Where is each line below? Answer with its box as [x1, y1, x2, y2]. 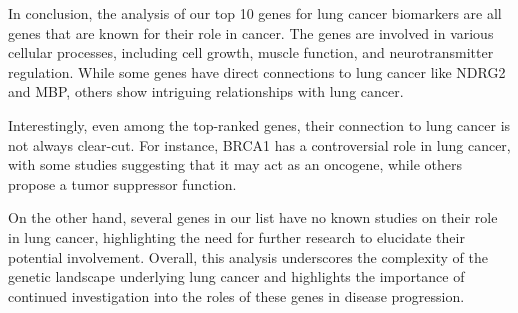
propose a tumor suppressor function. [8, 173, 237, 194]
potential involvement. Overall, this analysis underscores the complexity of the [8, 246, 489, 267]
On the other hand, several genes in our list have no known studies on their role [8, 207, 498, 228]
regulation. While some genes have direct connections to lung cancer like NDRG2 [8, 61, 506, 82]
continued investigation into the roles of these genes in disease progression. [8, 285, 465, 306]
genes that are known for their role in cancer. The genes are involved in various [8, 22, 494, 43]
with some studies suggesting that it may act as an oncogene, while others [8, 154, 462, 175]
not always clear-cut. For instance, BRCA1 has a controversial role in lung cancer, [8, 134, 511, 155]
